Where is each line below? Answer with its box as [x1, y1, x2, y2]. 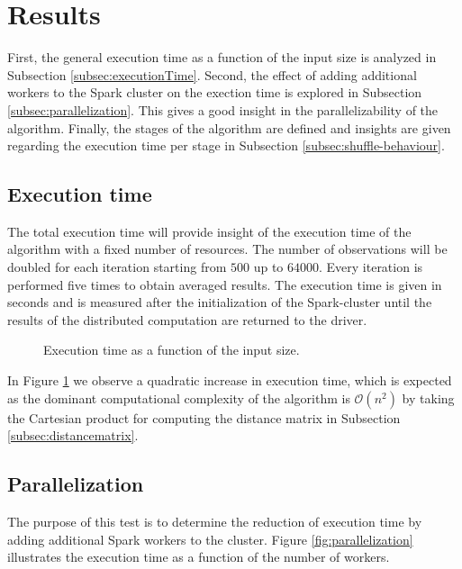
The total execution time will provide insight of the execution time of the [7, 221, 412, 240]
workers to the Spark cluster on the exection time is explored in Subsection [7, 83, 422, 102]
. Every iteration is [318, 257, 423, 276]
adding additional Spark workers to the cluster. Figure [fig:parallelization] [7, 529, 413, 548]
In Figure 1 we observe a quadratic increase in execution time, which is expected [7, 371, 452, 390]
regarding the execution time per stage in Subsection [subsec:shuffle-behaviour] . [7, 136, 445, 155]
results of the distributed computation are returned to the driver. [7, 310, 367, 329]
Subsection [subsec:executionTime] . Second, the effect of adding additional [7, 65, 417, 84]
